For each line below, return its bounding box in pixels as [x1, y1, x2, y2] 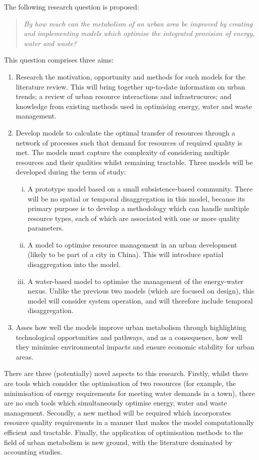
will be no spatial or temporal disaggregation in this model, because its [27, 193, 245, 203]
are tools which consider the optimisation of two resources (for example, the [4, 378, 236, 388]
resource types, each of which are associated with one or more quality [27, 212, 240, 223]
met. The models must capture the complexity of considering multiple [15, 147, 230, 157]
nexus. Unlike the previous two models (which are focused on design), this [27, 285, 255, 296]
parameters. [27, 222, 64, 233]
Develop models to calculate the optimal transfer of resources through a [15, 127, 236, 137]
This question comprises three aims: [4, 54, 114, 65]
